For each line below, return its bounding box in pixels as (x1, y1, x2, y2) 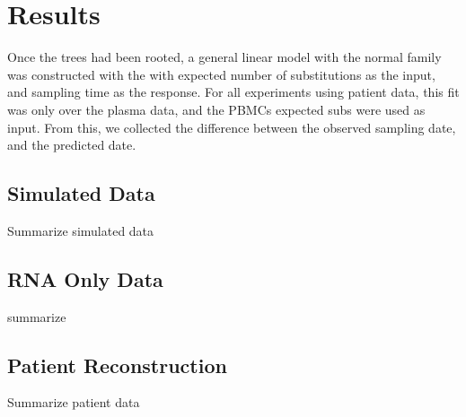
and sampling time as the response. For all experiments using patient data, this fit (7, 83, 460, 101)
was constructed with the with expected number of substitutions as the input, (7, 65, 435, 83)
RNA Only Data (7, 265, 163, 292)
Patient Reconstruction (7, 351, 227, 378)
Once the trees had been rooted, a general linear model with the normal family (7, 48, 442, 66)
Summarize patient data (7, 393, 140, 412)
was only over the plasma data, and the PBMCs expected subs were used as (7, 100, 426, 118)
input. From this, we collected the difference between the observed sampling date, (7, 117, 456, 136)
